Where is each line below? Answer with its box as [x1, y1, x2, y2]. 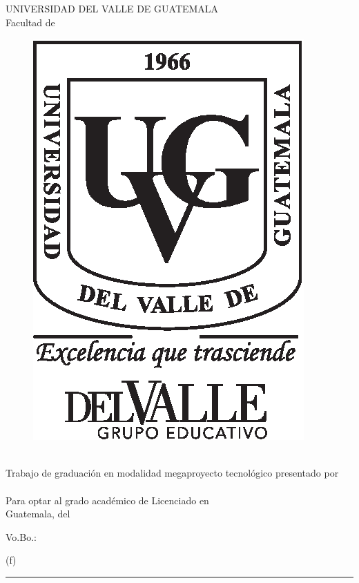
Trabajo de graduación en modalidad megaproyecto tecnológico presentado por [6, 466, 339, 480]
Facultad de [6, 15, 55, 29]
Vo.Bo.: [6, 529, 37, 544]
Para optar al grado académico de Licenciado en [6, 493, 209, 507]
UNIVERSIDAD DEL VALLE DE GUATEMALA [6, 1, 219, 15]
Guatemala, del [6, 506, 70, 521]
